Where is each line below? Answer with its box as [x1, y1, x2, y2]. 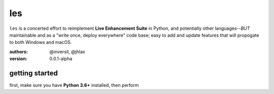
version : [9, 56, 27, 62]
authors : [9, 49, 28, 55]
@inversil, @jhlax [49, 49, 86, 55]
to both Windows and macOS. [9, 39, 72, 45]
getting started [9, 69, 58, 77]
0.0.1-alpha [49, 56, 73, 62]
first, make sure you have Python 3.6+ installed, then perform [9, 82, 139, 88]
